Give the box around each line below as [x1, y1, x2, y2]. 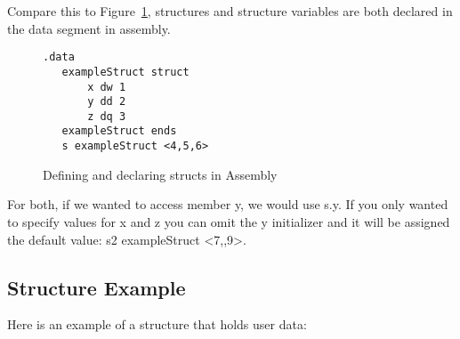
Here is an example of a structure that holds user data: [7, 315, 307, 334]
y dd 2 [87, 95, 126, 109]
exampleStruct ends [61, 125, 177, 138]
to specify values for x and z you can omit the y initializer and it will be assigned [7, 212, 450, 230]
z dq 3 [87, 109, 126, 123]
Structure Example [7, 273, 186, 301]
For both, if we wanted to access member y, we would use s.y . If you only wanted [7, 195, 448, 214]
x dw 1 [87, 80, 126, 93]
